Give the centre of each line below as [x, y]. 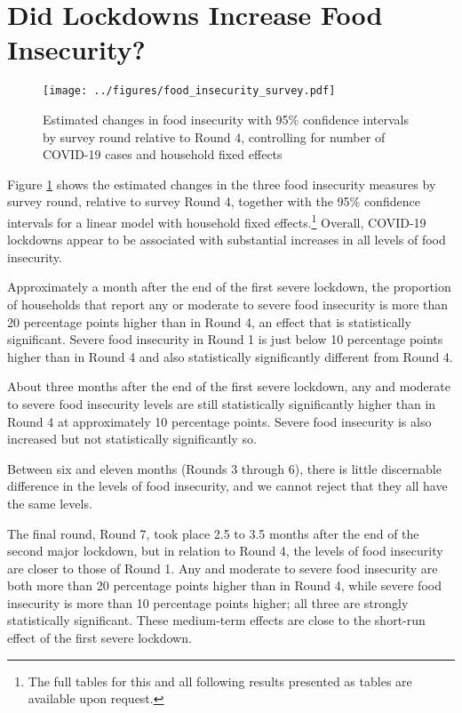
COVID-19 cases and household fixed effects [163, 154]
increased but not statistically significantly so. [132, 439]
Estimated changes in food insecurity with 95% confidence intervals [226, 119]
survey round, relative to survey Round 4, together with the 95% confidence [214, 201]
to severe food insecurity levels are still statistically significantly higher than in [222, 403]
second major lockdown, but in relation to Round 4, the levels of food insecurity [225, 551]
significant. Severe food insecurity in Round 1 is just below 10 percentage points [225, 339]
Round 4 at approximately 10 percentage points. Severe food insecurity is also [219, 421]
